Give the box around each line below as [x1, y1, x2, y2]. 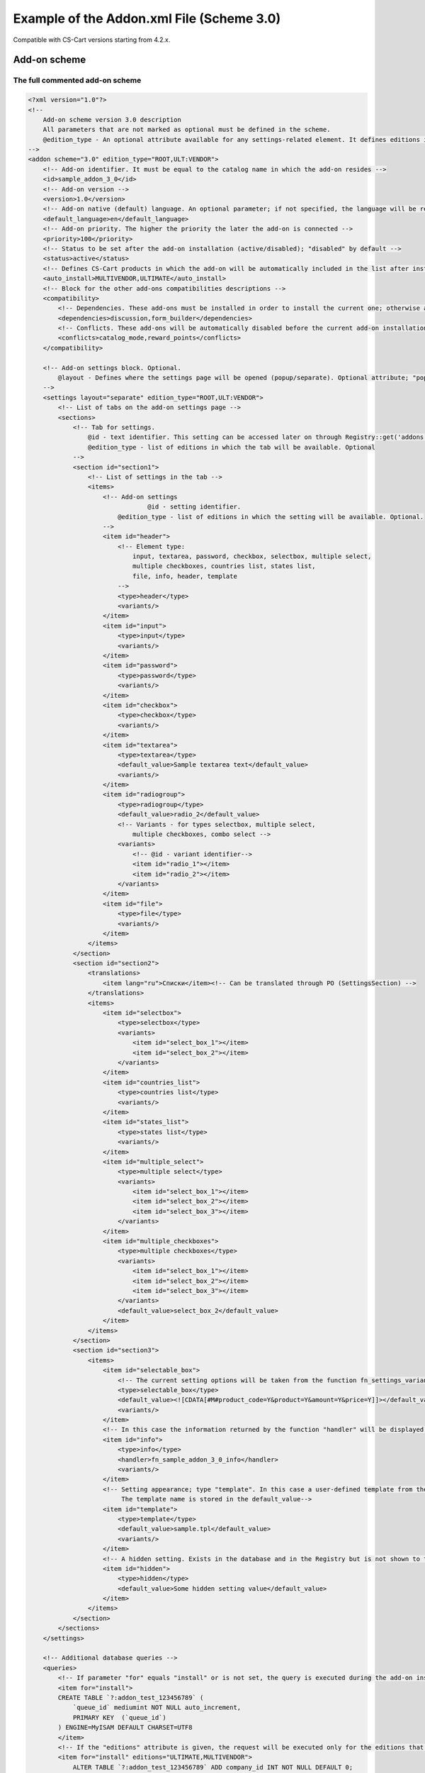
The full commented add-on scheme [13, 75, 142, 85]
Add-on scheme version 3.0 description [42, 116, 182, 123]
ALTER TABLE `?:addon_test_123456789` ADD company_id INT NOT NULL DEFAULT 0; [72, 1763, 353, 1771]
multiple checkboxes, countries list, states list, [132, 562, 316, 570]
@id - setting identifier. [147, 503, 242, 511]
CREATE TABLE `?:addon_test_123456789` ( [57, 1694, 204, 1701]
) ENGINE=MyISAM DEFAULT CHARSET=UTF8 [57, 1723, 193, 1732]
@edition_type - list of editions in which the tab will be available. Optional [87, 443, 375, 451]
